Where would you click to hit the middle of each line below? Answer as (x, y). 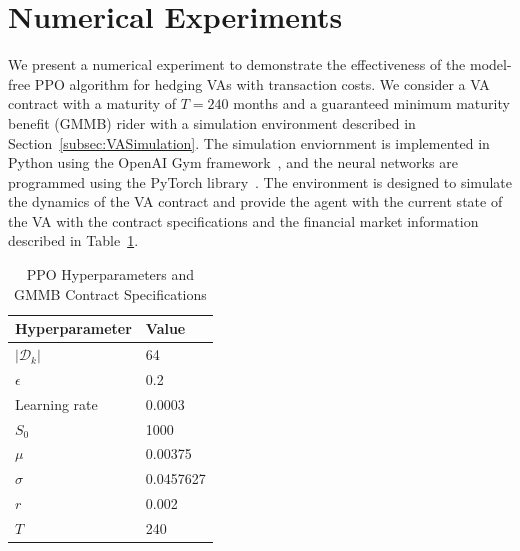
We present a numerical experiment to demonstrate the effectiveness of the (237, 64)
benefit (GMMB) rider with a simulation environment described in (212, 122)
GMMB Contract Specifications (110, 293)
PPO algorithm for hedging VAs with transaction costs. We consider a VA (262, 83)
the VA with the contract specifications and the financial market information (243, 220)
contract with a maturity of (92, 103)
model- (490, 64)
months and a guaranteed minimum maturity (371, 103)
